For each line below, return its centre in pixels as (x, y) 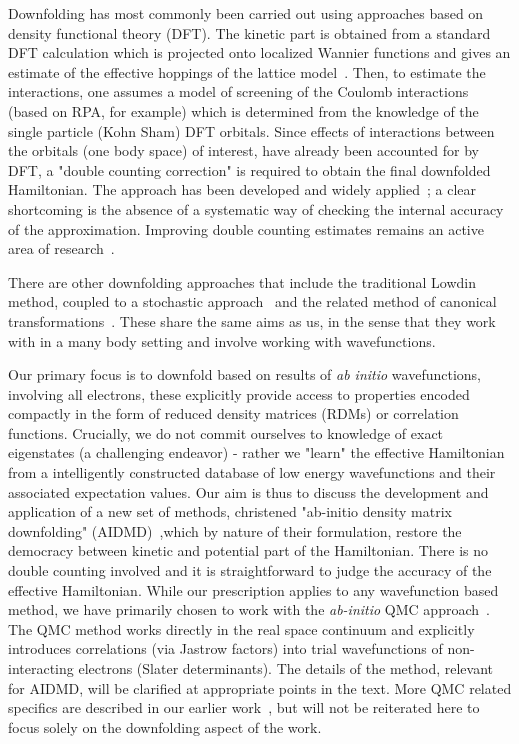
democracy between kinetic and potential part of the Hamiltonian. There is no (248, 550)
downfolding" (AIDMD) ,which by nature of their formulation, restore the (235, 530)
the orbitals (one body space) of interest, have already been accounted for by (243, 150)
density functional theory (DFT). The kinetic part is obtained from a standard (249, 32)
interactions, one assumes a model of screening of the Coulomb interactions (238, 91)
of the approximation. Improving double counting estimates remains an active (246, 228)
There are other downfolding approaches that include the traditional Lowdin (242, 281)
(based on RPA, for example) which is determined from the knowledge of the (243, 110)
